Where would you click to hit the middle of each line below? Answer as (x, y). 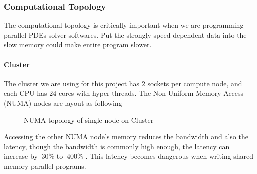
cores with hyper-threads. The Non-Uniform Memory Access (151, 93)
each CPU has (26, 93)
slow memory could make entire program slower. (78, 45)
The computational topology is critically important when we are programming (124, 25)
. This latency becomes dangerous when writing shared (169, 156)
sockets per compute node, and (195, 83)
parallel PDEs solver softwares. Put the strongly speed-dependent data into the (125, 35)
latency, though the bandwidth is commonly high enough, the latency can (117, 146)
